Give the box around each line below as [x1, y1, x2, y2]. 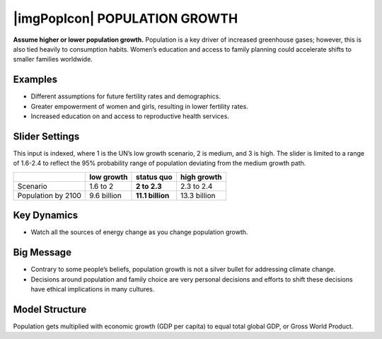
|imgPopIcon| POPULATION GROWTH [13, 11, 238, 26]
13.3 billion [180, 190, 216, 200]
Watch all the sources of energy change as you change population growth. [30, 228, 248, 236]
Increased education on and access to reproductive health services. [30, 112, 230, 120]
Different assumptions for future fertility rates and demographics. [30, 92, 221, 100]
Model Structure [13, 303, 87, 315]
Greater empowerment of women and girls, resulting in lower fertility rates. [30, 102, 249, 110]
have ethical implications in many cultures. [30, 285, 155, 293]
